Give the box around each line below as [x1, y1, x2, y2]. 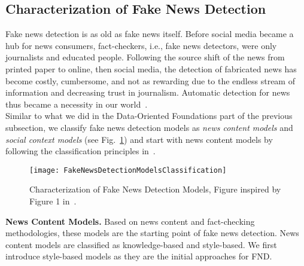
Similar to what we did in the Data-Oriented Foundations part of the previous [5, 109, 293, 122]
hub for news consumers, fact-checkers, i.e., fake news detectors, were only [5, 39, 277, 51]
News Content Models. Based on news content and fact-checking [5, 215, 255, 227]
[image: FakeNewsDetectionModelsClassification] [29, 166, 227, 175]
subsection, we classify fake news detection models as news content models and [5, 121, 293, 133]
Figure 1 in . [29, 194, 77, 207]
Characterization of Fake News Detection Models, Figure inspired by [29, 183, 281, 195]
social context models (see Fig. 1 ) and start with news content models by [5, 133, 273, 145]
